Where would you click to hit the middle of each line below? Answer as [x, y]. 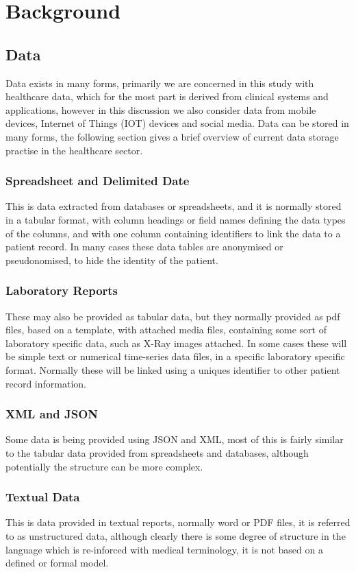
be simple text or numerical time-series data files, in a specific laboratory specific [175, 356]
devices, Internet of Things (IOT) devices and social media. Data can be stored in [177, 123]
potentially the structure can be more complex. [104, 466]
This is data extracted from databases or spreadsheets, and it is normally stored [174, 206]
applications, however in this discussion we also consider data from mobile [161, 109]
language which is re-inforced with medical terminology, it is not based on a [164, 549]
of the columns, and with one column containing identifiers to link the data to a [173, 233]
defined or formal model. [57, 563]
